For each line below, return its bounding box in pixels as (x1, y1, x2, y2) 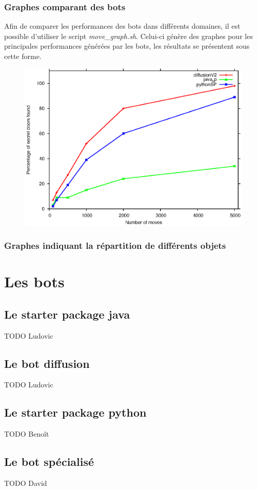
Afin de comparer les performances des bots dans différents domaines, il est (4, 21, 241, 31)
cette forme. (4, 51, 42, 61)
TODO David (4, 477, 47, 488)
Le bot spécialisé (4, 454, 94, 469)
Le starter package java (4, 306, 130, 322)
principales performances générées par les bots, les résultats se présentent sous (4, 41, 250, 51)
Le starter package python (4, 404, 147, 420)
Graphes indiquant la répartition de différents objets (4, 239, 226, 252)
